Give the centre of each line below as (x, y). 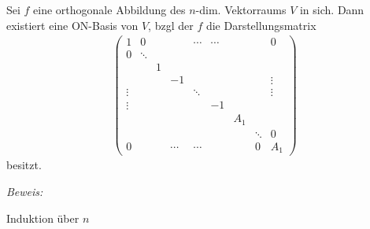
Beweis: (25, 192)
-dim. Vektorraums (241, 9)
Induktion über (43, 218)
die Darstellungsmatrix (261, 25)
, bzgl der (171, 25)
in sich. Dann (332, 9)
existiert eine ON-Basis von (72, 25)
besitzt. (24, 165)
